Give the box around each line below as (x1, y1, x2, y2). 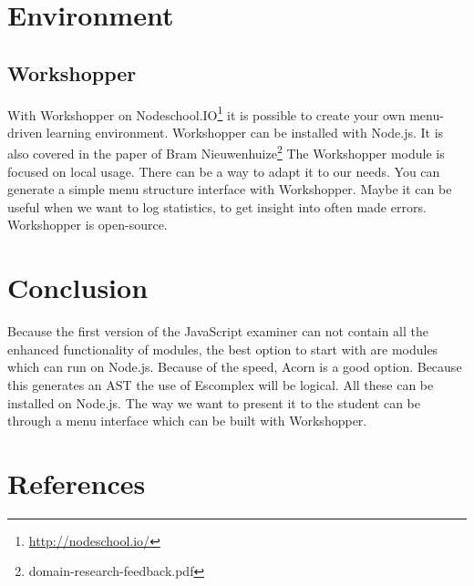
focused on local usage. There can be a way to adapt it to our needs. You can (7, 161, 440, 180)
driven (7, 122, 43, 141)
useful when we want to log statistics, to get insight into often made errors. (7, 197, 427, 216)
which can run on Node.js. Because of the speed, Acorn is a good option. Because (7, 357, 462, 376)
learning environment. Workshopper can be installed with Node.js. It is (46, 122, 444, 141)
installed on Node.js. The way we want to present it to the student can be (7, 393, 420, 412)
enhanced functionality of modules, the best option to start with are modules (7, 339, 438, 358)
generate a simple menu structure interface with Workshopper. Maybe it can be (7, 180, 452, 199)
